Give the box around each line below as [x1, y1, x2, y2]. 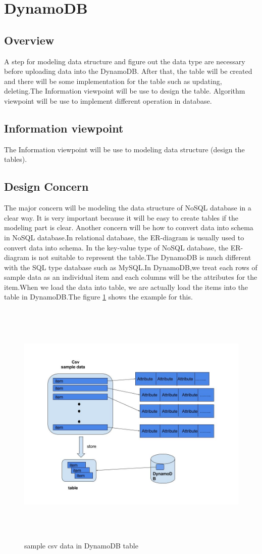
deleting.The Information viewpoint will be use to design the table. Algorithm [4, 86, 245, 96]
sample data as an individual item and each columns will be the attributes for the [4, 272, 257, 282]
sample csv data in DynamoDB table [24, 540, 138, 551]
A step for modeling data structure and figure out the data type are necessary [4, 56, 245, 66]
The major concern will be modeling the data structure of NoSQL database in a [4, 202, 251, 213]
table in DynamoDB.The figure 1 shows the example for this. [4, 291, 193, 302]
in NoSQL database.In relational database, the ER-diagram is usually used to [4, 232, 244, 242]
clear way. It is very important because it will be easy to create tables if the [4, 212, 238, 223]
